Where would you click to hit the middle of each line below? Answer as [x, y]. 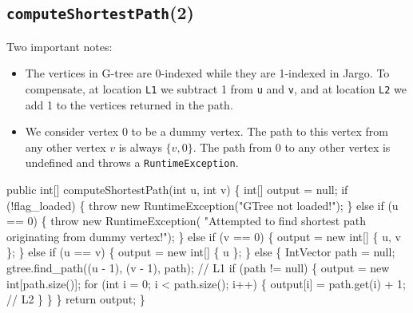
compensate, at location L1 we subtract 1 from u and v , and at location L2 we [216, 88]
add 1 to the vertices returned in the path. [129, 104]
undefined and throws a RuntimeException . [132, 162]
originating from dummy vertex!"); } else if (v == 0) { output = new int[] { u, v [204, 236]
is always [140, 147]
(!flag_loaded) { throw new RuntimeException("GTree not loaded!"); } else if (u [203, 205]
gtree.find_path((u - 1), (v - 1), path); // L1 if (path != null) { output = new [198, 268]
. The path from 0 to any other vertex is [292, 147]
